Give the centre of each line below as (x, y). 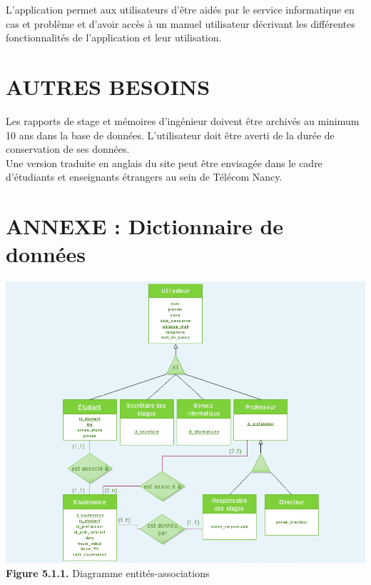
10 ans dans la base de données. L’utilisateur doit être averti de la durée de (170, 135)
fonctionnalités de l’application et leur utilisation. (114, 37)
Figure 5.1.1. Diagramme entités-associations (108, 572)
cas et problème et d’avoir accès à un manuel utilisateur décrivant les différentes (181, 23)
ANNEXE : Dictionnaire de (145, 226)
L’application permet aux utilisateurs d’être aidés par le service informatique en (180, 9)
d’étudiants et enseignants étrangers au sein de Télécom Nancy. (144, 177)
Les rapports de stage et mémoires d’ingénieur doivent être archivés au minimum (183, 120)
